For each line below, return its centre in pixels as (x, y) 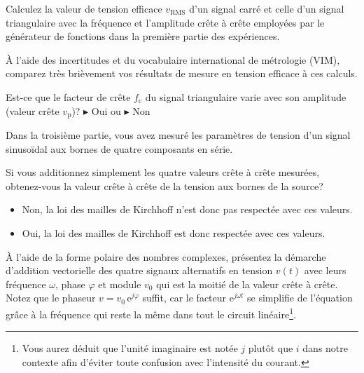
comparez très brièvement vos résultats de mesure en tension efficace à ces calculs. (182, 73)
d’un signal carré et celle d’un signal (267, 8)
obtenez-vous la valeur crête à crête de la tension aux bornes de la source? (164, 185)
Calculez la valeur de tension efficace (84, 8)
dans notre (325, 348)
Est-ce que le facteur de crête (68, 96)
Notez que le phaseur (51, 298)
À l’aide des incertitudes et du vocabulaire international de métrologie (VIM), (173, 59)
